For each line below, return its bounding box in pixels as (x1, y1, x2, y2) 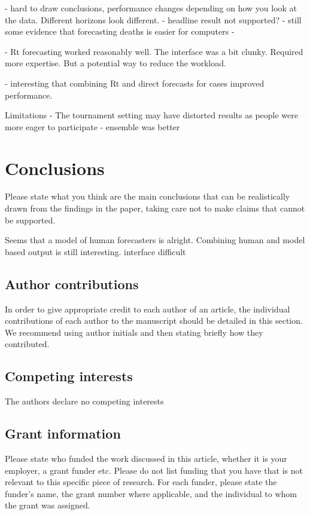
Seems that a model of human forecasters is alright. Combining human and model (5, 234, 305, 246)
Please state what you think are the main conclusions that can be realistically (5, 190, 290, 203)
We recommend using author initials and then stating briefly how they (5, 326, 263, 338)
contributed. (5, 338, 50, 350)
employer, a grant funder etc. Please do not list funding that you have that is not (5, 464, 303, 476)
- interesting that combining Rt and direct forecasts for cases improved (5, 76, 265, 89)
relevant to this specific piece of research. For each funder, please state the (5, 476, 277, 488)
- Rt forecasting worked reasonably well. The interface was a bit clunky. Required (5, 45, 303, 57)
